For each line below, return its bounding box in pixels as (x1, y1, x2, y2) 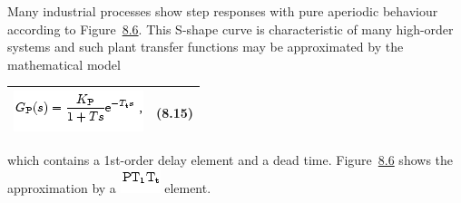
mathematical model (7, 54, 121, 73)
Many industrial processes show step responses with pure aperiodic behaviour (7, 2, 438, 20)
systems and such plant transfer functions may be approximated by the (7, 37, 404, 56)
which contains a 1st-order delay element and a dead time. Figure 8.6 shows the (7, 150, 454, 169)
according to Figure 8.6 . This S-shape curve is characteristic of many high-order (7, 19, 454, 38)
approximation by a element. (7, 178, 211, 197)
